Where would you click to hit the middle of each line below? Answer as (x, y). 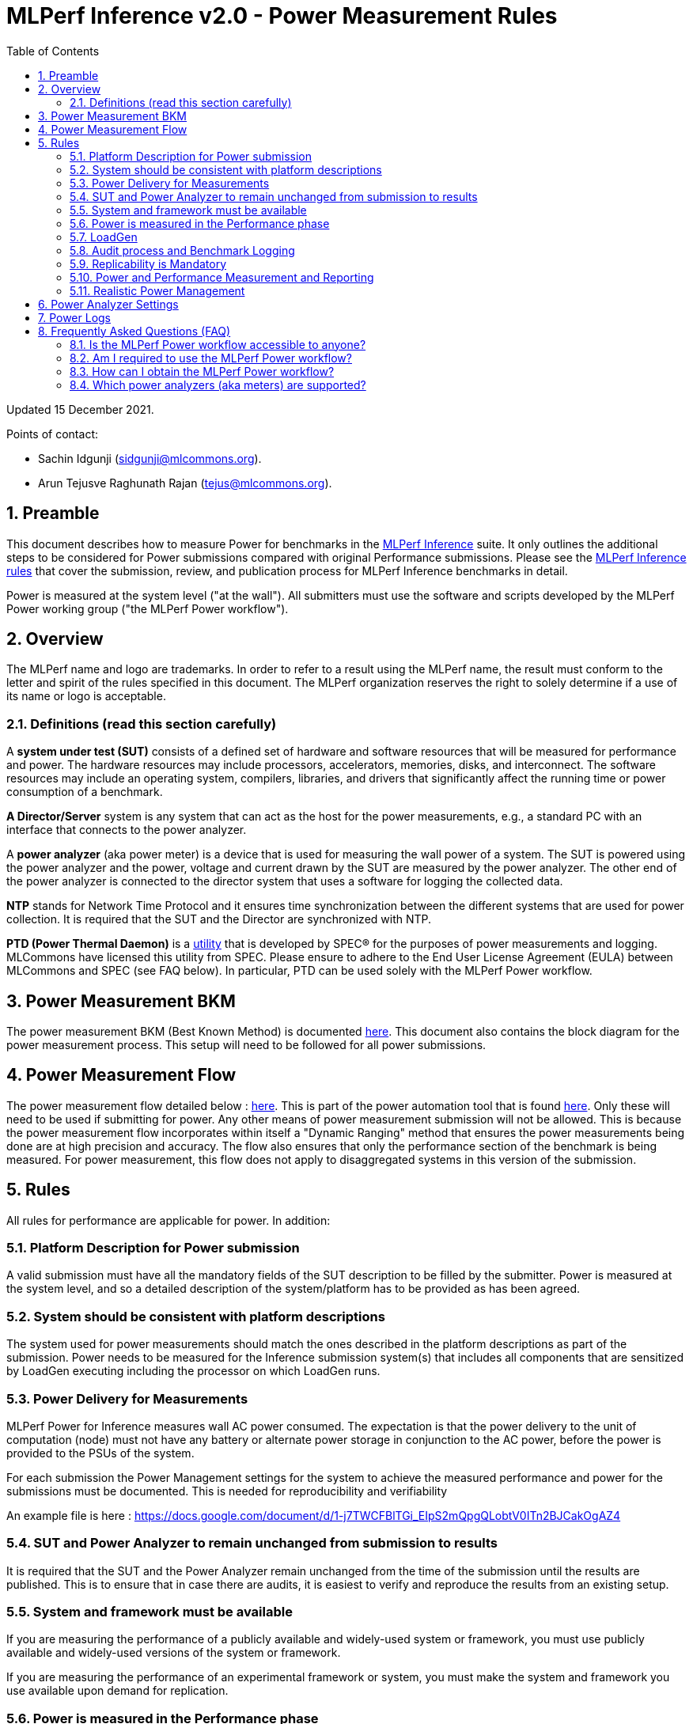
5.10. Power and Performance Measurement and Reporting (222, 277)
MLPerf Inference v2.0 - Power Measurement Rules (282, 16)
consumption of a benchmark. (85, 792)
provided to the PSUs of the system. (100, 1453)
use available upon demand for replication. (117, 1691)
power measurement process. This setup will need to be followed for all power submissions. (246, 1045)
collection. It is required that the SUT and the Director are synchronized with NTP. (219, 919)
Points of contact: (52, 434)
